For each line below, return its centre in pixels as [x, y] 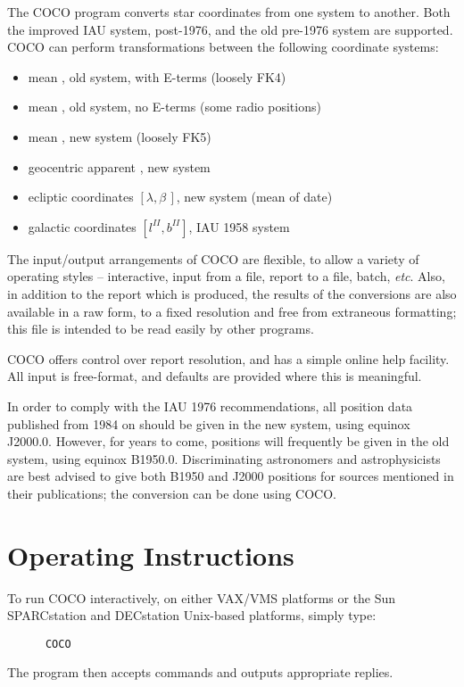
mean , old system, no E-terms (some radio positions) [174, 107]
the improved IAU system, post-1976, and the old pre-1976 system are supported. [230, 29]
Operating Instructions [151, 555]
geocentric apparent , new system [119, 166]
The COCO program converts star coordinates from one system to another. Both [229, 12]
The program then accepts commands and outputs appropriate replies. [200, 672]
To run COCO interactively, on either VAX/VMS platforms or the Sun [202, 597]
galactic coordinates [82, 226]
